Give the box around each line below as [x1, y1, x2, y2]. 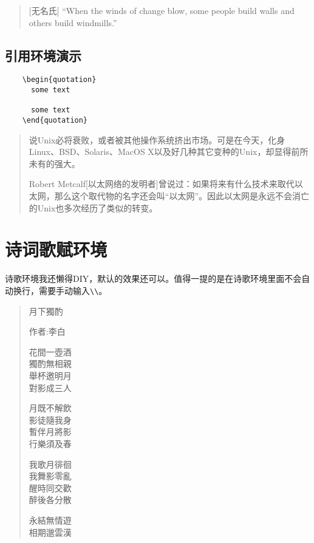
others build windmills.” [29, 16, 117, 29]
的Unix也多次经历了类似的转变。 [29, 201, 158, 214]
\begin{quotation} [22, 75, 97, 84]
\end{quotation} [22, 116, 88, 125]
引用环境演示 [5, 46, 81, 64]
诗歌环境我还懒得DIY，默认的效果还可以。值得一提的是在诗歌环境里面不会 [5, 272, 302, 285]
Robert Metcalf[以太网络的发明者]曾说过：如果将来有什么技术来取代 [29, 177, 295, 190]
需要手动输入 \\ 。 [38, 284, 108, 296]
